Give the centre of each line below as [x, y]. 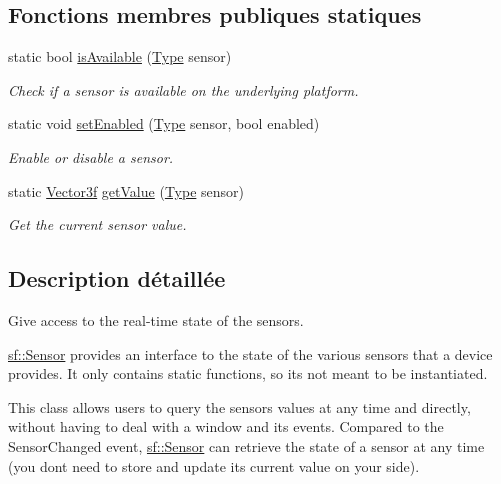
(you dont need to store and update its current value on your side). [214, 465]
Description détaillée [117, 278]
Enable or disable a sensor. [91, 156]
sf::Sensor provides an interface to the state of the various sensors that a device [250, 353]
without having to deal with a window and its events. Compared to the [226, 426]
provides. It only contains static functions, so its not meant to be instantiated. [248, 373]
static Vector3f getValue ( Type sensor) [126, 190]
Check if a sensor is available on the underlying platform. [183, 89]
